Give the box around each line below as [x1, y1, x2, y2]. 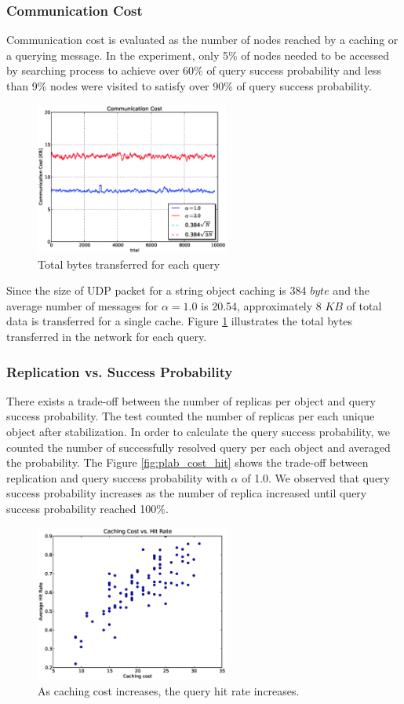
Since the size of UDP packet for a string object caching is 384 [6, 282, 307, 299]
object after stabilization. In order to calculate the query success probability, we [6, 423, 390, 439]
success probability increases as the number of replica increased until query [6, 485, 367, 501]
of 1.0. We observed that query [242, 469, 390, 486]
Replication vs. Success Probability [6, 361, 233, 381]
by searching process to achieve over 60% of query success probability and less [6, 62, 381, 79]
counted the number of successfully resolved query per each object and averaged [6, 438, 391, 455]
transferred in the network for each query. [6, 328, 207, 344]
